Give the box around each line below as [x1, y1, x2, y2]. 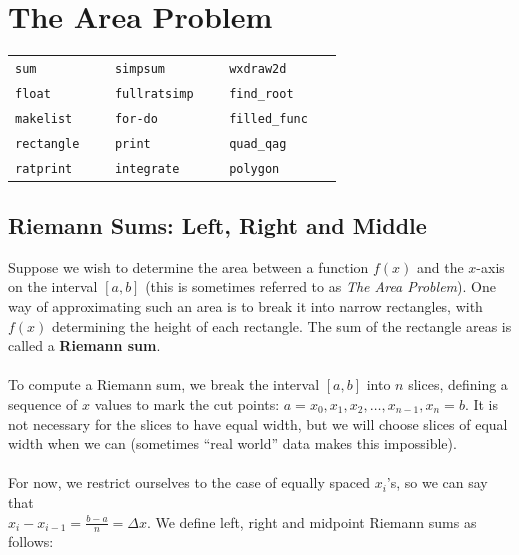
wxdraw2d [229, 61, 287, 76]
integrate [114, 161, 180, 176]
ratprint [15, 161, 73, 176]
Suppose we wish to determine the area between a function [8, 256, 369, 277]
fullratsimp [114, 86, 194, 101]
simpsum [114, 61, 166, 76]
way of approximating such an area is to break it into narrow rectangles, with [8, 296, 483, 317]
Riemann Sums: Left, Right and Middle [8, 210, 427, 241]
